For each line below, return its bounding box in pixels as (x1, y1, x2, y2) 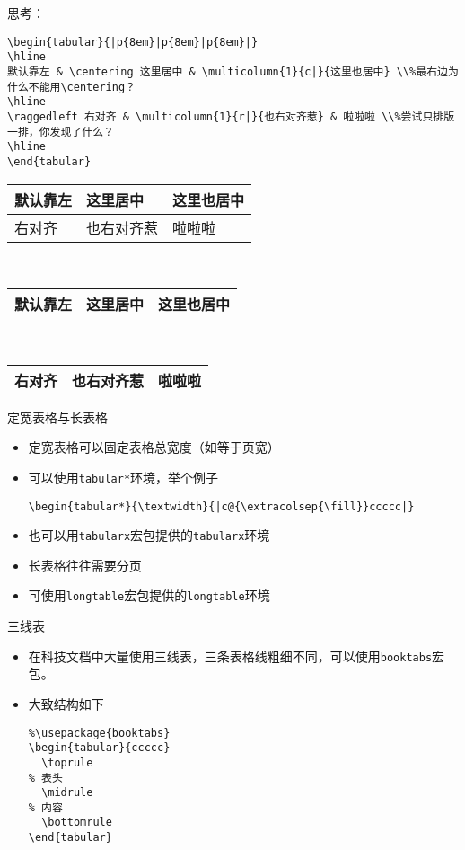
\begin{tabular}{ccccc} (28, 741, 171, 755)
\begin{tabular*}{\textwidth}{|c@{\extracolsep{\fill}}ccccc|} (28, 500, 415, 513)
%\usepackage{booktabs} (28, 726, 171, 739)
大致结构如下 (28, 694, 104, 713)
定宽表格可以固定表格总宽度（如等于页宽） (28, 438, 280, 456)
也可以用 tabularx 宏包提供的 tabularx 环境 (28, 526, 270, 545)
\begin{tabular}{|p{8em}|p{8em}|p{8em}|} (7, 35, 259, 49)
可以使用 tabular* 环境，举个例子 (28, 467, 219, 486)
